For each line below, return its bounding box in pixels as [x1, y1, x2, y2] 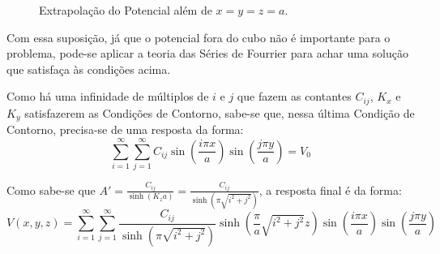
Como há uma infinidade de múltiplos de [6, 88, 209, 105]
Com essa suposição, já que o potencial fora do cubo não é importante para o [6, 28, 391, 45]
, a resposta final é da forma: [258, 181, 402, 198]
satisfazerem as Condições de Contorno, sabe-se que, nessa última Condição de [24, 104, 415, 121]
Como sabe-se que [6, 181, 96, 198]
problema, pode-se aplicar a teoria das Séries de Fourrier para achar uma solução [6, 45, 408, 62]
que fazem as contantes [237, 88, 352, 105]
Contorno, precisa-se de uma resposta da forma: [6, 121, 244, 138]
